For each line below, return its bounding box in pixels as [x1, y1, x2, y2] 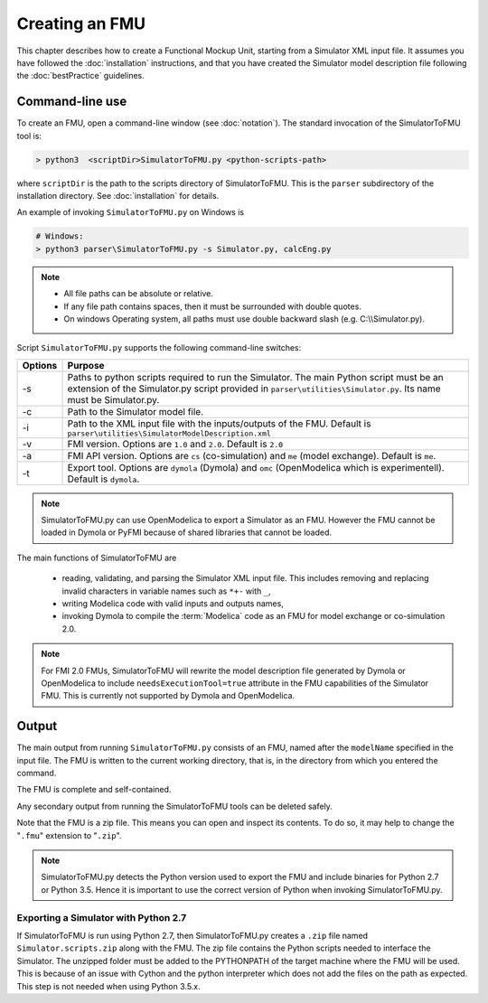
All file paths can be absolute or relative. [63, 288, 214, 299]
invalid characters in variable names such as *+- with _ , [61, 586, 271, 596]
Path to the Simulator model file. [67, 405, 204, 417]
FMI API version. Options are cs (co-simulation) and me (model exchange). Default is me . [67, 449, 436, 462]
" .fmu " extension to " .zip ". [16, 830, 122, 840]
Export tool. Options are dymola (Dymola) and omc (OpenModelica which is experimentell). [67, 461, 445, 473]
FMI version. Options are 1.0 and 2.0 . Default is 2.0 [67, 437, 284, 450]
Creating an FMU [16, 14, 146, 33]
